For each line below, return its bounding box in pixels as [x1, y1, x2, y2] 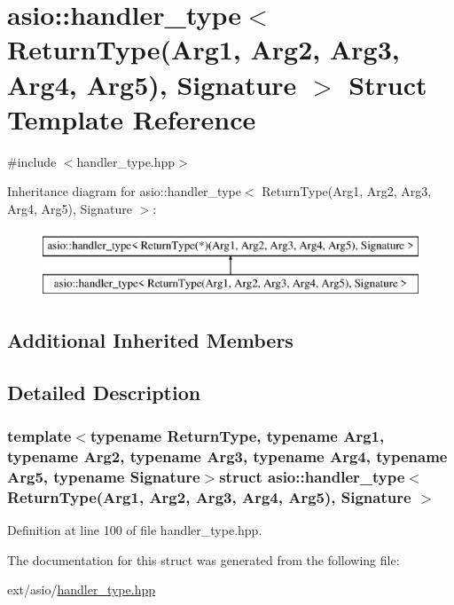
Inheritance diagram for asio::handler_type [7, 182, 241, 200]
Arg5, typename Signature [7, 465, 200, 487]
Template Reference [7, 100, 256, 137]
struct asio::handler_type [219, 465, 405, 487]
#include [7, 152, 57, 170]
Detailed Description [7, 378, 201, 405]
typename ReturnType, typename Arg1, [90, 425, 385, 447]
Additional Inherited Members [7, 326, 294, 354]
